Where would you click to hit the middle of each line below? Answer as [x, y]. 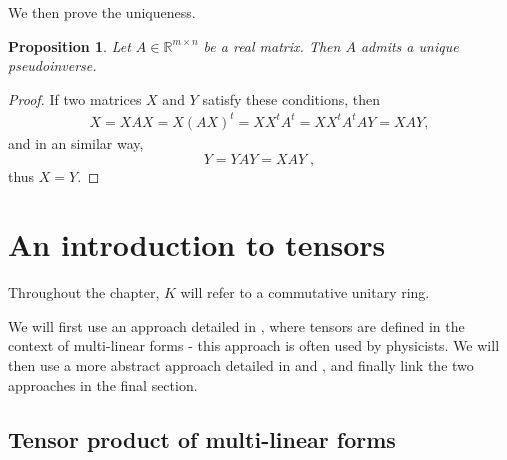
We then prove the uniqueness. [102, 12]
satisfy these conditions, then [291, 98]
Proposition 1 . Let [69, 45]
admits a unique [409, 45]
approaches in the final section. [103, 384]
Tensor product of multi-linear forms [202, 438]
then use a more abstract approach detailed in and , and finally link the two [241, 365]
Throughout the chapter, [84, 292]
